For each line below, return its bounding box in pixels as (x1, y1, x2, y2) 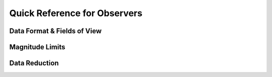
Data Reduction (9, 59, 59, 67)
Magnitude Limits (9, 43, 65, 51)
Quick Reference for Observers (9, 8, 143, 19)
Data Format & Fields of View (9, 27, 102, 35)
